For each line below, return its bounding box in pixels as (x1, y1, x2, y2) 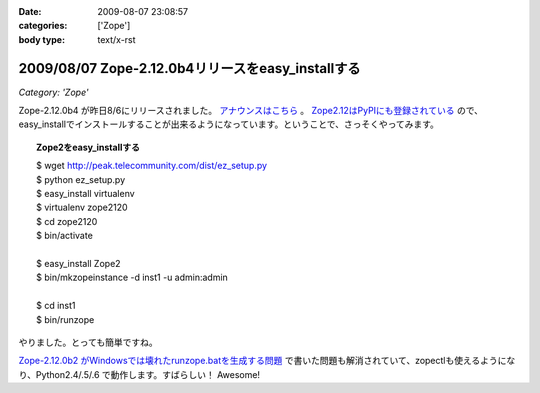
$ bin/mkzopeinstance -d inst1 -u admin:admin (36, 271, 229, 284)
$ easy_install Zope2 (36, 257, 121, 269)
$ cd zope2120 (36, 215, 98, 227)
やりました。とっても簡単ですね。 (18, 336, 159, 348)
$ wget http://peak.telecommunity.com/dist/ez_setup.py (36, 160, 268, 172)
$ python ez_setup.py (36, 173, 126, 185)
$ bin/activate (36, 230, 94, 242)
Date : (18, 6, 42, 17)
